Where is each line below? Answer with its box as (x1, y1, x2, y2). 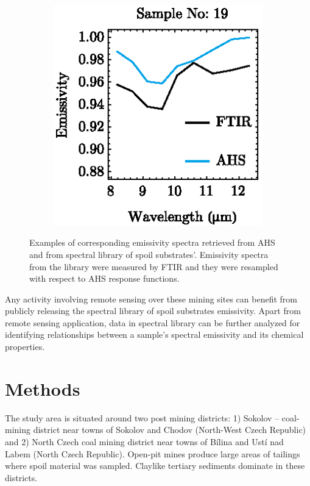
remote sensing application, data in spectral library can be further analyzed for (5, 316, 300, 329)
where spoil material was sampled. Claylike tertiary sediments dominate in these (5, 459, 305, 472)
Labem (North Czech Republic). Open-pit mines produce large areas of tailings (5, 447, 300, 460)
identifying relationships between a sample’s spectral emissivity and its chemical (5, 328, 304, 341)
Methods (5, 376, 80, 401)
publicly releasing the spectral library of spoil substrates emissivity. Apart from (5, 304, 301, 317)
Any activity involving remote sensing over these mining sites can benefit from (5, 292, 297, 305)
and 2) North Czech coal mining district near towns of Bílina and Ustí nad (5, 435, 284, 448)
